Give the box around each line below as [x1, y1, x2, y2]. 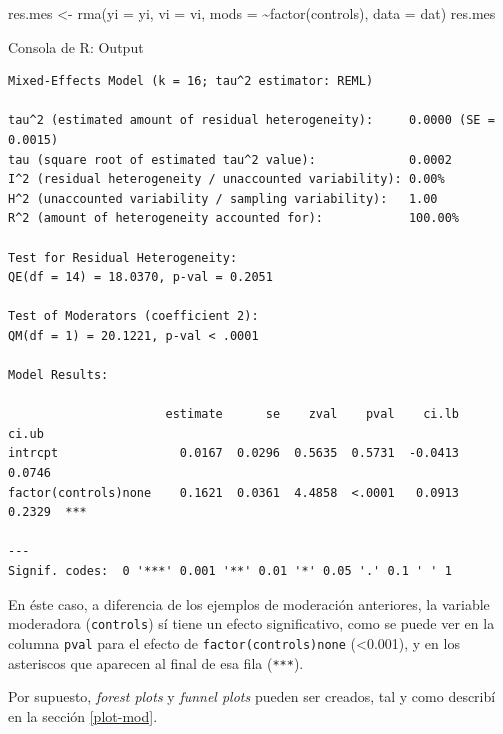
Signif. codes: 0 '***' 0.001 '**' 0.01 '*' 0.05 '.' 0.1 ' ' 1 [8, 564, 452, 579]
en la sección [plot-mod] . [8, 705, 158, 726]
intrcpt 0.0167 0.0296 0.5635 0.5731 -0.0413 [8, 446, 460, 461]
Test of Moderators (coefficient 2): [8, 309, 259, 324]
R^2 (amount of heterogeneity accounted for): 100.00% [8, 211, 460, 226]
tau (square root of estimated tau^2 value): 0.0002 [8, 152, 452, 167]
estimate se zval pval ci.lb [165, 407, 460, 422]
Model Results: [8, 368, 109, 383]
